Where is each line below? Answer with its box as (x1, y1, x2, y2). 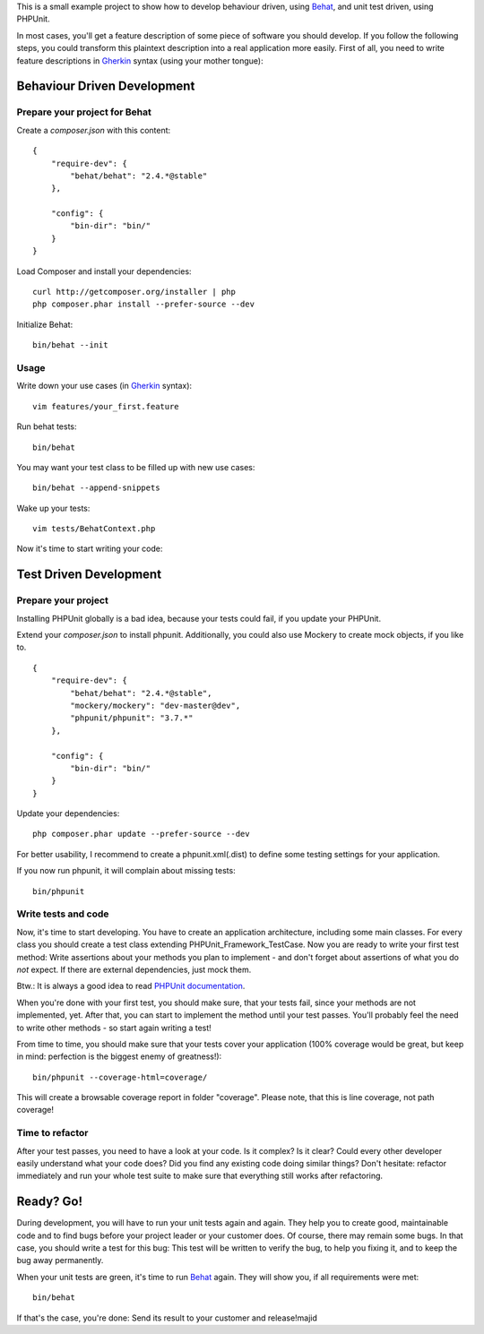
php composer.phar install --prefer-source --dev (32, 299, 255, 309)
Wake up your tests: (16, 503, 91, 513)
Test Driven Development (16, 567, 161, 582)
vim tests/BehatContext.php (32, 524, 156, 534)
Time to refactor (16, 1127, 89, 1140)
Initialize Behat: (16, 319, 73, 330)
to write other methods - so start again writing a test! (16, 1022, 212, 1033)
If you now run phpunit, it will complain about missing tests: (16, 865, 237, 876)
